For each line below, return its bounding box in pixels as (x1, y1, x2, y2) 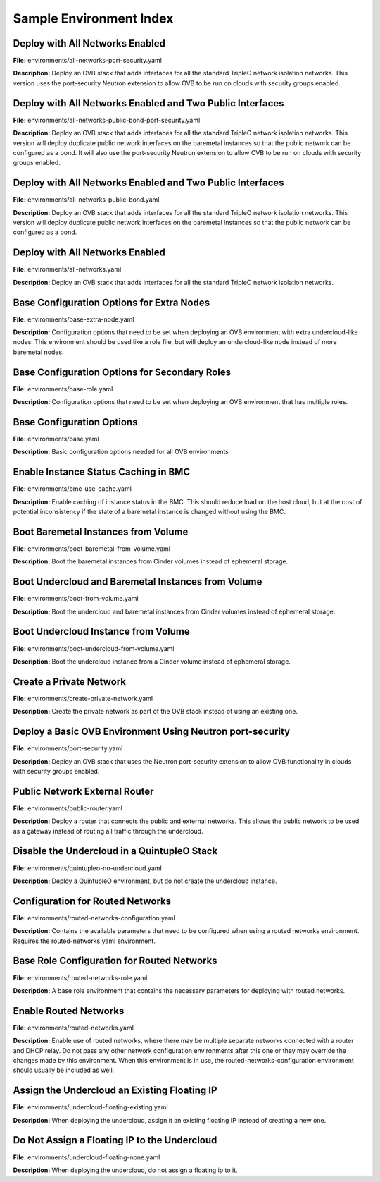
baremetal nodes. (13, 348, 64, 356)
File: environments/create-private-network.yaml (13, 694, 153, 702)
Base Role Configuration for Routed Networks (13, 955, 217, 967)
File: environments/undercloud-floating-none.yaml (13, 1153, 160, 1162)
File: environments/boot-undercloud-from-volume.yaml (13, 644, 175, 652)
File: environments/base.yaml (13, 434, 100, 443)
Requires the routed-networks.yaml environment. (13, 937, 156, 945)
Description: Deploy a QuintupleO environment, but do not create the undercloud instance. (13, 877, 277, 885)
